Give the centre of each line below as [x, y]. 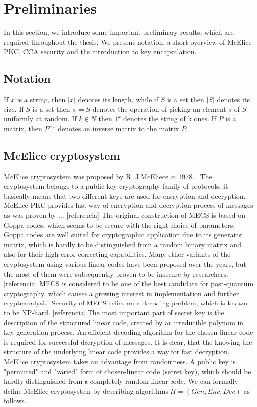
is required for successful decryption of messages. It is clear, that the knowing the [128, 342]
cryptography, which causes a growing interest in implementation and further [122, 293]
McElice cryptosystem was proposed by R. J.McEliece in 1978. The [108, 176]
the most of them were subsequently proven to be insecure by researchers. [116, 273]
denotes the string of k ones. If [170, 119]
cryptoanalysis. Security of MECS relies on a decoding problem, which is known [126, 303]
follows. [15, 400]
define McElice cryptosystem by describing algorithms [86, 390]
